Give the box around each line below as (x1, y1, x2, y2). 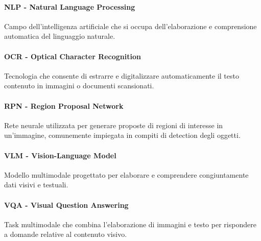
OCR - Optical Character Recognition (4, 51, 141, 61)
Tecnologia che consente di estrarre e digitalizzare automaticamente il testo (4, 70, 239, 81)
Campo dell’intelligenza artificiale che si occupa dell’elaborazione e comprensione (4, 20, 257, 31)
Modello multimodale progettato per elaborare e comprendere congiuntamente (4, 169, 249, 180)
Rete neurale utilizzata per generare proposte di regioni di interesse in (4, 119, 223, 130)
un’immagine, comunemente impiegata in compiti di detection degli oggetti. (4, 130, 241, 140)
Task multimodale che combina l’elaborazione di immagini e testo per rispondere (4, 219, 256, 229)
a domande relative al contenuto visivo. (4, 229, 127, 239)
